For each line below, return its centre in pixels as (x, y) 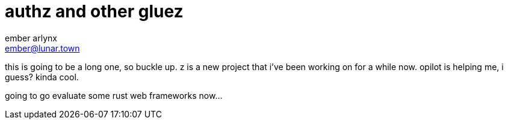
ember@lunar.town (42, 48)
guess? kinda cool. (42, 77)
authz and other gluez (94, 11)
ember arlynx (31, 38)
